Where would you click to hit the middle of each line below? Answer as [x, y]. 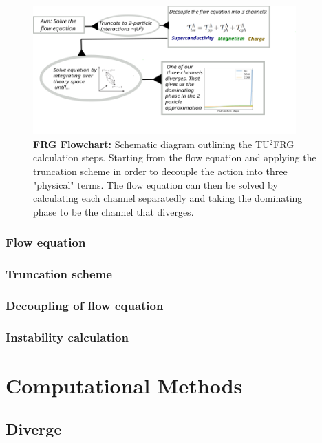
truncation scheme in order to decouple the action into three [160, 171]
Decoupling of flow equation [85, 305]
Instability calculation [67, 337]
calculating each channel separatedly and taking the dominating [168, 198]
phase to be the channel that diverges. [114, 211]
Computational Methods [124, 385]
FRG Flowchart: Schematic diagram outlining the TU [151, 144]
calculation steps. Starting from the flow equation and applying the [175, 157]
